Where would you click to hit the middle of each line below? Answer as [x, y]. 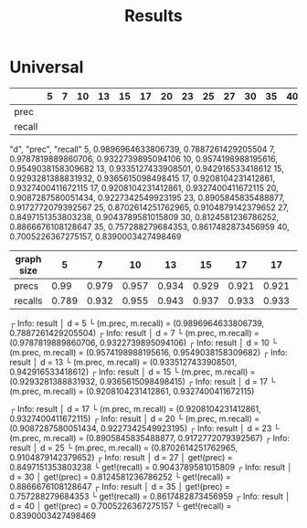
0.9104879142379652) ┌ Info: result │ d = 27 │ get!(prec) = [121, 457]
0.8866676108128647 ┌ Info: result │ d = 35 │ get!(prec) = [120, 486]
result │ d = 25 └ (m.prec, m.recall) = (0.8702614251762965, [123, 448]
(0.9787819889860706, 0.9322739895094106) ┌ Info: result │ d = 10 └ [143, 343]
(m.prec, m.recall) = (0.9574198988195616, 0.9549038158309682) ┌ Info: [148, 352]
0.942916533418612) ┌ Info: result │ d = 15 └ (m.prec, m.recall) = [132, 372]
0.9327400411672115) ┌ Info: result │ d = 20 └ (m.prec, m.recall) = [135, 418]
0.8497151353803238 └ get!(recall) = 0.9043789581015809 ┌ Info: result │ [151, 467]
